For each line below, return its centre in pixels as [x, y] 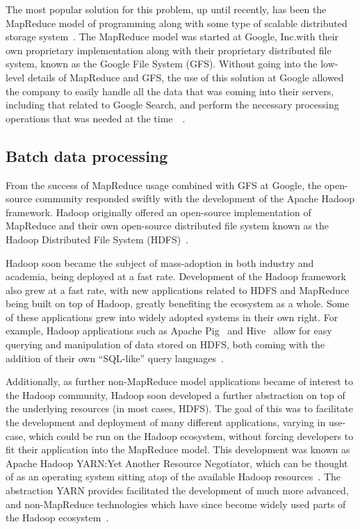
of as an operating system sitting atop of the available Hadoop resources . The [173, 477]
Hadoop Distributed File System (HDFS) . [97, 239]
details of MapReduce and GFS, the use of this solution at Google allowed [186, 77]
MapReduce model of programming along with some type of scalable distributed [177, 23]
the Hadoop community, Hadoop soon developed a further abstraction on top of [175, 394]
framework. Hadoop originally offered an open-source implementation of [158, 212]
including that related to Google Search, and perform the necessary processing [172, 105]
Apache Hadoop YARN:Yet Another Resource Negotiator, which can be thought [177, 463]
